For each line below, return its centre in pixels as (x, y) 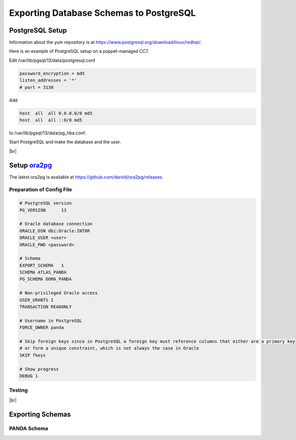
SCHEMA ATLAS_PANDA (43, 272)
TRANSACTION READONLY (46, 307)
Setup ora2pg (31, 165)
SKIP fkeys (33, 355)
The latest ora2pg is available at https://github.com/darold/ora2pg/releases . (86, 177)
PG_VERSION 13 (43, 210)
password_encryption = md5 (52, 73)
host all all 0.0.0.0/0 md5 (56, 113)
